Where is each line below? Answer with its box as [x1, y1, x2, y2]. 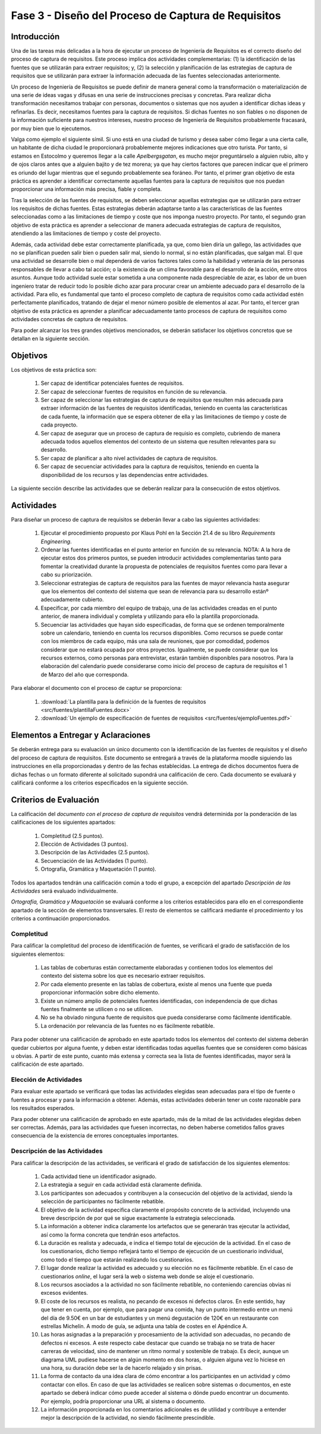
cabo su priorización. [40, 571, 93, 578]
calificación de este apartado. [11, 1060, 84, 1068]
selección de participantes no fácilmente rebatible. [40, 1198, 165, 1205]
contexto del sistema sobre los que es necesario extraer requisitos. [40, 972, 205, 980]
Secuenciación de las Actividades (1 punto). [40, 857, 148, 864]
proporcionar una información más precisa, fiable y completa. [11, 186, 162, 193]
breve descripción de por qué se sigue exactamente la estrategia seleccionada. [40, 1214, 236, 1222]
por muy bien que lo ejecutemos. [11, 125, 92, 132]
